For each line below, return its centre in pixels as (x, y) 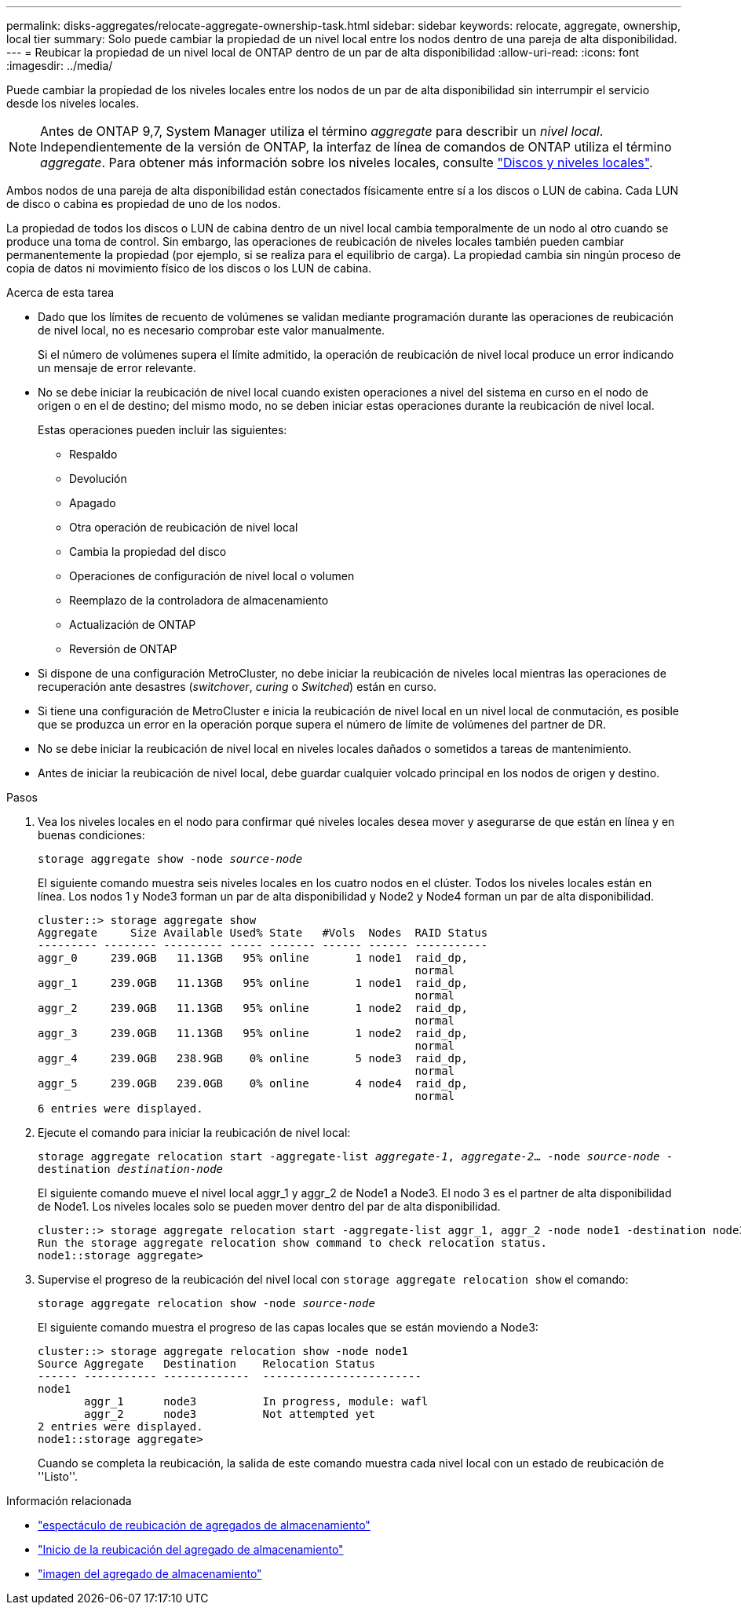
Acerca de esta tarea (60, 292)
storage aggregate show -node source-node (170, 859)
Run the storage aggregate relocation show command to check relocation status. (293, 1243)
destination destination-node (131, 1169)
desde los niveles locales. (73, 103)
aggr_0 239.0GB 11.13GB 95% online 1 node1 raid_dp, (253, 958)
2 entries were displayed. (120, 1427)
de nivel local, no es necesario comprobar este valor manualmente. (212, 330)
